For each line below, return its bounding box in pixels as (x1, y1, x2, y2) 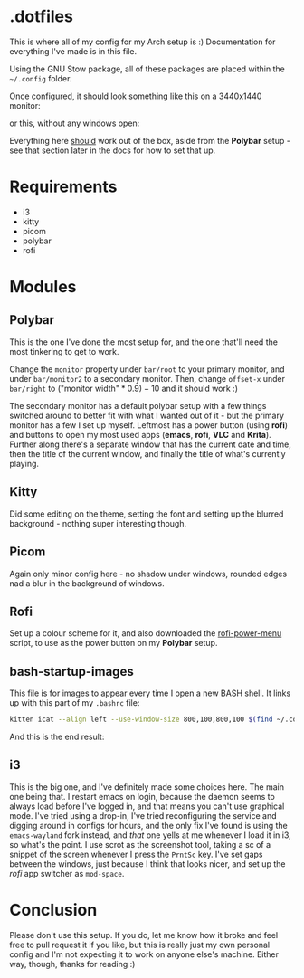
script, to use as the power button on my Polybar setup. (9, 638, 218, 649)
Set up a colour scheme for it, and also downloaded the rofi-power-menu (9, 628, 282, 639)
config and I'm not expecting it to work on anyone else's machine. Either (9, 948, 279, 960)
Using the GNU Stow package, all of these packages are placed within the (9, 63, 285, 74)
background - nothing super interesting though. (9, 517, 187, 528)
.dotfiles (9, 6, 74, 27)
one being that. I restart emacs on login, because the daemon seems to (9, 791, 276, 802)
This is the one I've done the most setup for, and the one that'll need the (9, 337, 279, 347)
